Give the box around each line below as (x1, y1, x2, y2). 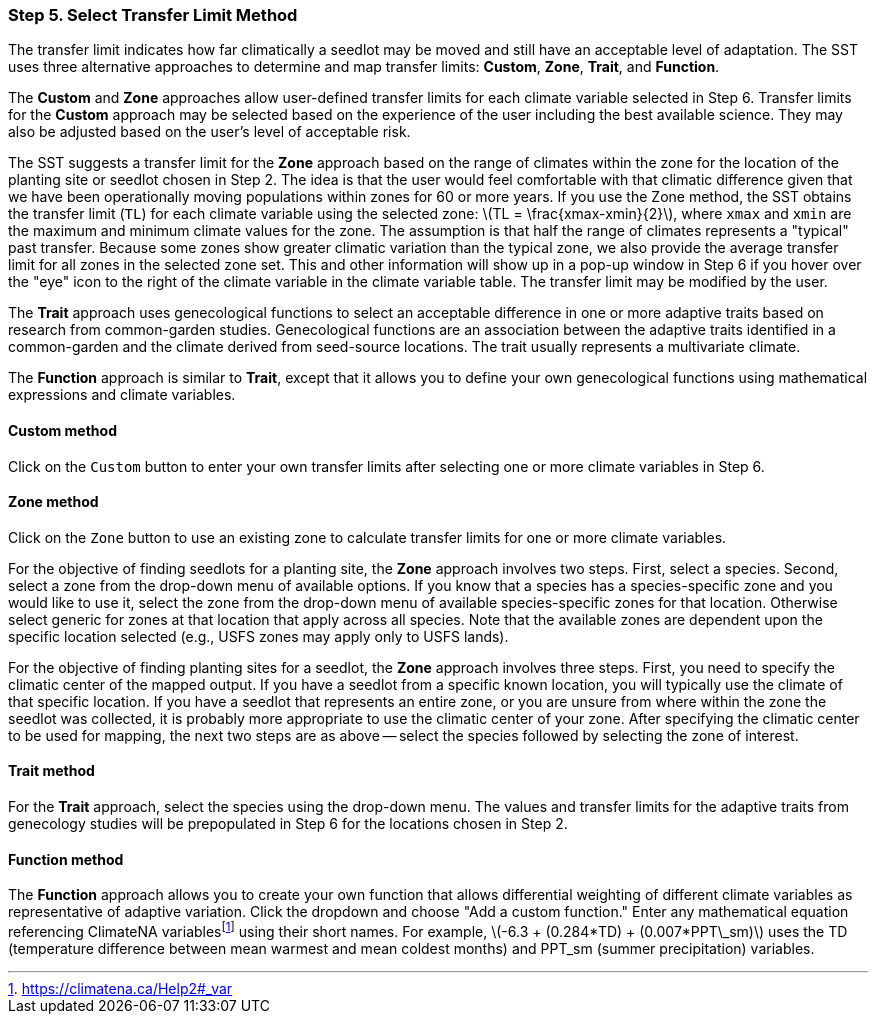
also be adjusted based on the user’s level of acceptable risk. (8, 123, 411, 141)
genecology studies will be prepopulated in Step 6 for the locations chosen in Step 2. (8, 815, 568, 833)
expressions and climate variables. (8, 386, 236, 404)
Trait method (8, 762, 95, 780)
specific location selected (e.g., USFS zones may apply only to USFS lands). (8, 627, 509, 645)
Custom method (8, 421, 117, 439)
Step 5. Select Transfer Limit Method (8, 5, 298, 25)
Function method (8, 850, 124, 868)
